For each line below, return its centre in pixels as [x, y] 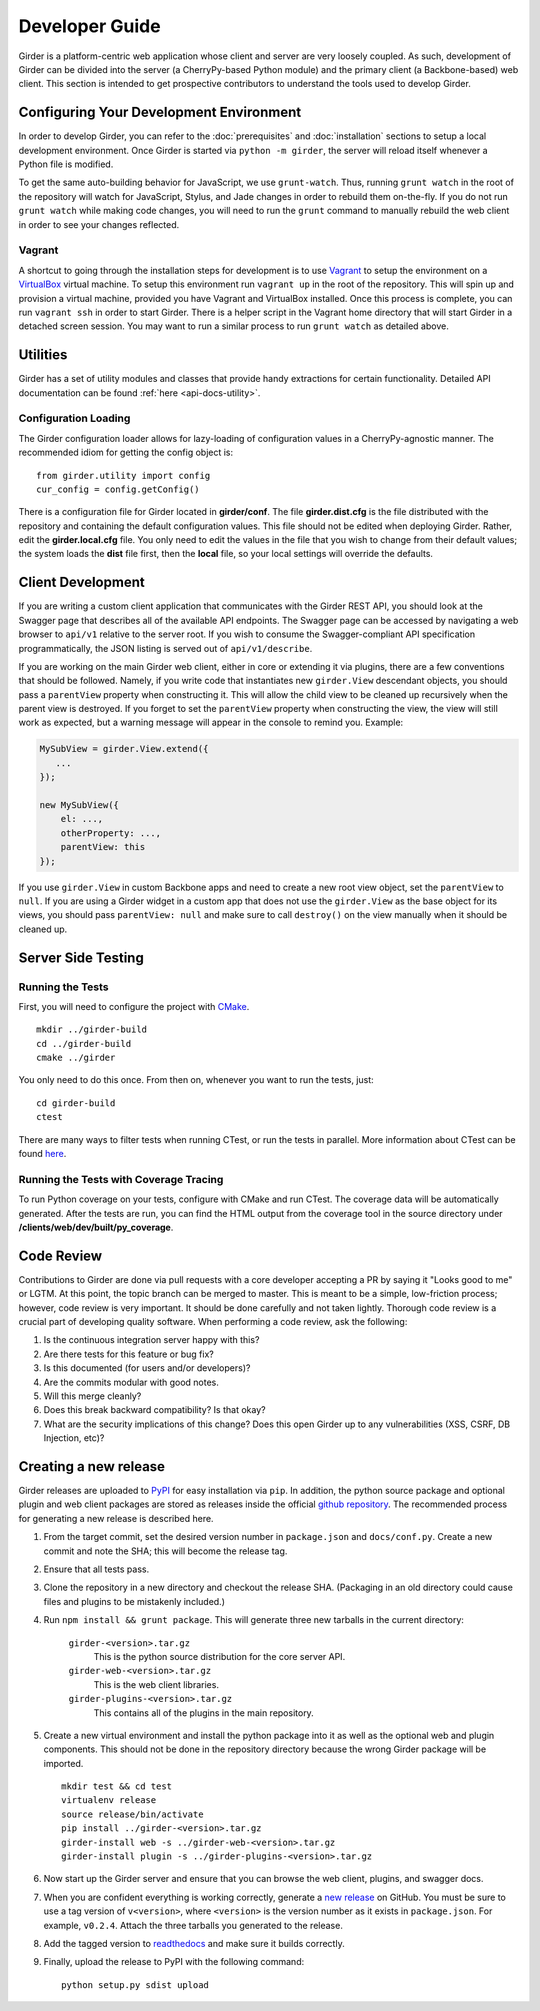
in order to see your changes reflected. [99, 224]
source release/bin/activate [132, 1814]
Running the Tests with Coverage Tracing [121, 1179]
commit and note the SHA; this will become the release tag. [165, 1551]
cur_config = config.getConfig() [118, 489]
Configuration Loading [74, 418]
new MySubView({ [79, 805]
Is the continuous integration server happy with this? [151, 1340]
